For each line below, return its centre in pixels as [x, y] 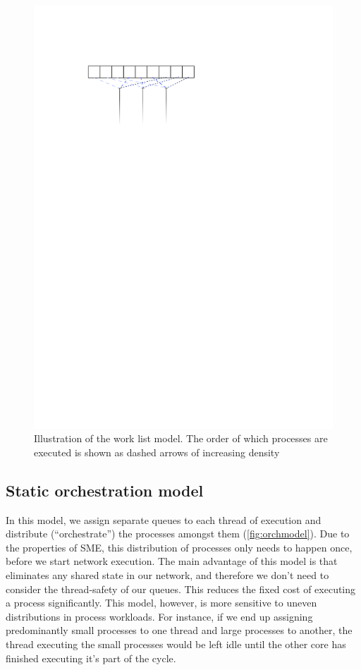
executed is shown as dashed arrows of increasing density [157, 452]
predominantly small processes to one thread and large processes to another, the [179, 630]
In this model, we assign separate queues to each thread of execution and [164, 519]
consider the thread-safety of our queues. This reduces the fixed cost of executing [181, 589]
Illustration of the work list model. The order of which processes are [181, 438]
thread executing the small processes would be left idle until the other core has [176, 644]
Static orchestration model [105, 490]
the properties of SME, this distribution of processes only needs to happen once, [179, 547]
